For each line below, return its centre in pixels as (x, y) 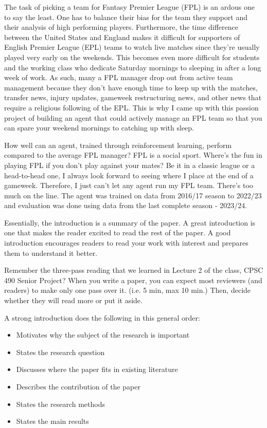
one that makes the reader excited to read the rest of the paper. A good (118, 232)
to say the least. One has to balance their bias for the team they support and (126, 17)
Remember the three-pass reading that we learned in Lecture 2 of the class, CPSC (134, 270)
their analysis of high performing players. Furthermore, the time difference (121, 27)
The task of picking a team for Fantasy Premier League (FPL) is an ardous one (129, 7)
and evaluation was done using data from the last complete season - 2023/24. (126, 205)
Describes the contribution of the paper (78, 386)
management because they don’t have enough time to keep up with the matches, (131, 87)
